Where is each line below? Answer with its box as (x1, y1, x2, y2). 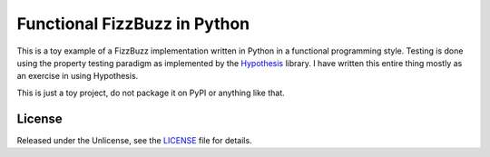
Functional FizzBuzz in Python (16, 14, 250, 34)
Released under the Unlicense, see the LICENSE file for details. (16, 134, 253, 145)
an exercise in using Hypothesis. (16, 71, 139, 82)
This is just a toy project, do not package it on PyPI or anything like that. (16, 87, 285, 98)
